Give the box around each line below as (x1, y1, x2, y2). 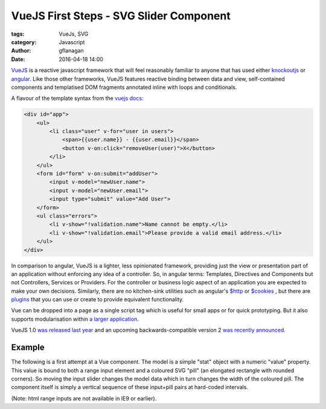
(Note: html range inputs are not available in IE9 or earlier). (11, 394, 157, 402)
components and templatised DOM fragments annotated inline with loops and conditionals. (11, 83, 237, 91)
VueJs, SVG (59, 30, 89, 38)
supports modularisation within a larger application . (11, 315, 139, 322)
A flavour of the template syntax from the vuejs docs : (11, 94, 144, 102)
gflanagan (59, 47, 84, 54)
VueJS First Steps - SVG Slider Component (11, 9, 231, 22)
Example (11, 342, 45, 353)
